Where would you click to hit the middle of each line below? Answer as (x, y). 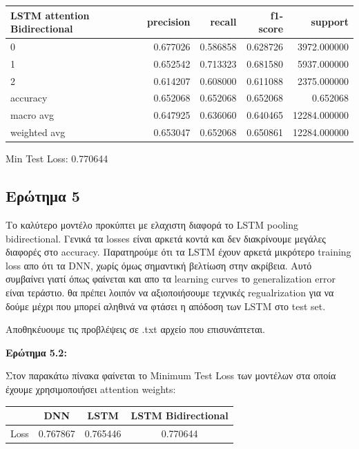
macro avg (32, 115)
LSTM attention (50, 15)
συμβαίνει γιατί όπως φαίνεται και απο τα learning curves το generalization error (171, 279)
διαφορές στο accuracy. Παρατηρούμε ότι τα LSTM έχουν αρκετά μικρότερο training (178, 252)
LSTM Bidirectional (179, 415)
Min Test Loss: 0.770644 (57, 159)
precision (169, 22)
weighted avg (38, 132)
